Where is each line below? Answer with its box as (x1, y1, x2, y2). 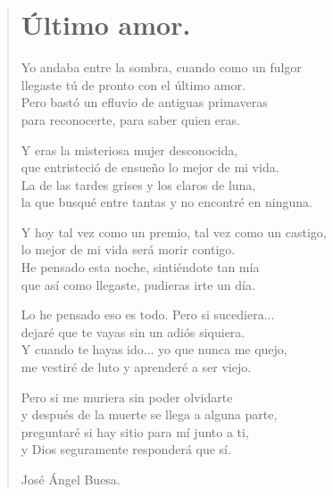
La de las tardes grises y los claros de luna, (21, 175, 256, 194)
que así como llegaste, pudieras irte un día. (21, 275, 255, 293)
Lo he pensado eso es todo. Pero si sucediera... (21, 305, 275, 324)
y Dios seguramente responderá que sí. (21, 440, 231, 459)
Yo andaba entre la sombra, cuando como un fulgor (21, 58, 302, 77)
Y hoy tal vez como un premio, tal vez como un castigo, (21, 222, 327, 241)
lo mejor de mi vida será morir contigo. (21, 240, 236, 259)
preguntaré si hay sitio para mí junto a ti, (21, 422, 249, 441)
